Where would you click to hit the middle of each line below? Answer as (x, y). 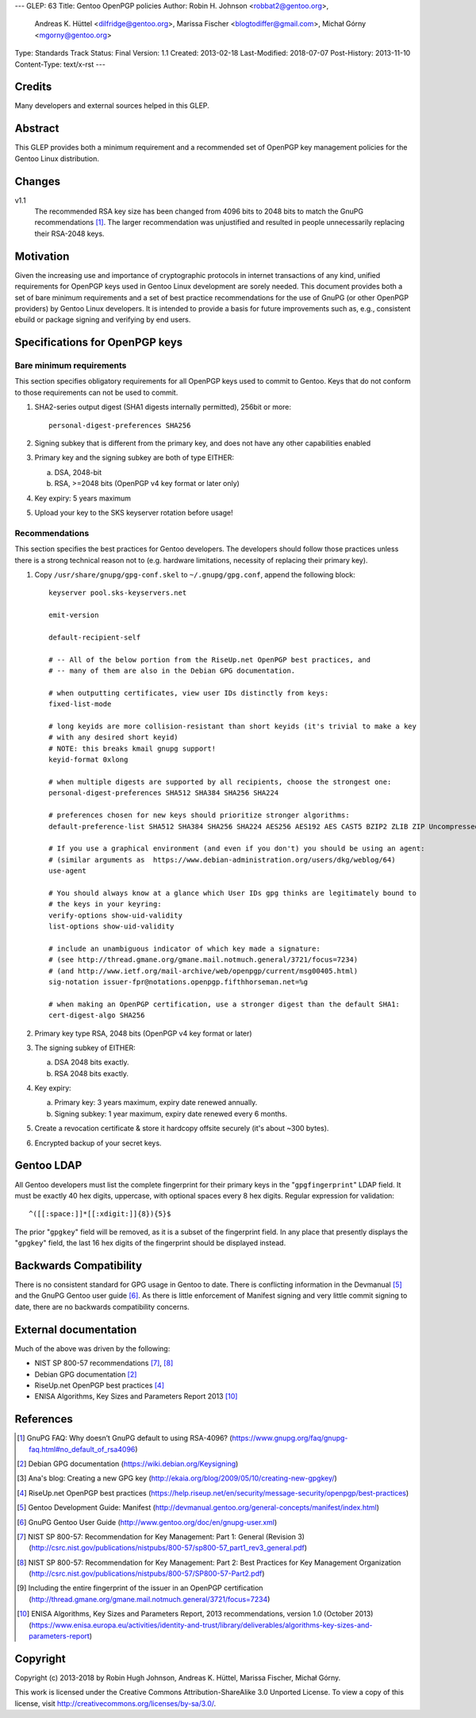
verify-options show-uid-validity (115, 915)
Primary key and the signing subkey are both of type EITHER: (134, 457)
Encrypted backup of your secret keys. (98, 1143)
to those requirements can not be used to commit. (96, 392)
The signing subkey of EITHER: (85, 1048)
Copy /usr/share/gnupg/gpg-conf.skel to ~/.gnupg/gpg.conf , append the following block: (195, 574)
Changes (38, 181)
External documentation (76, 1329)
